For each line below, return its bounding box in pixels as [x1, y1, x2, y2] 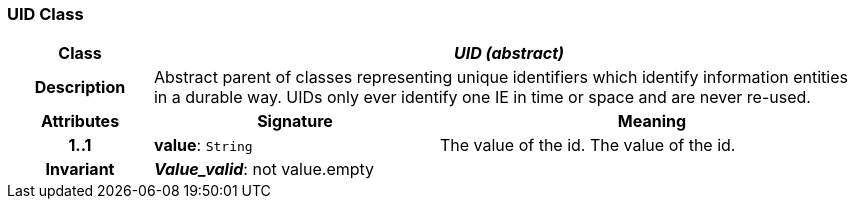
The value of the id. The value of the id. [439, 135, 736, 156]
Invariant [45, 159, 115, 180]
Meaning [617, 111, 687, 132]
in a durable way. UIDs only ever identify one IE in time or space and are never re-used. [153, 87, 811, 108]
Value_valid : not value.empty [153, 159, 375, 180]
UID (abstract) [454, 43, 564, 64]
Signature [257, 111, 333, 132]
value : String [153, 135, 253, 156]
